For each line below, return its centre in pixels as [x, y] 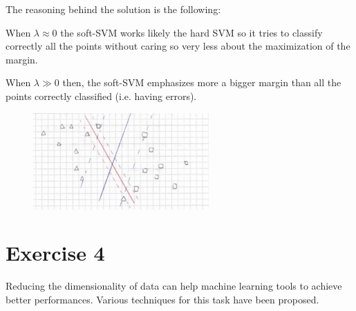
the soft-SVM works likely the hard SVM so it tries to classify [191, 32]
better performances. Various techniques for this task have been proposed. [162, 299]
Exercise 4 [55, 253]
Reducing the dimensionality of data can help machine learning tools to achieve [174, 286]
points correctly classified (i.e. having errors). [101, 96]
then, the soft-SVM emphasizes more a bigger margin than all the [202, 82]
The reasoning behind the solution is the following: [113, 9]
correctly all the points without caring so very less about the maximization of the [178, 46]
